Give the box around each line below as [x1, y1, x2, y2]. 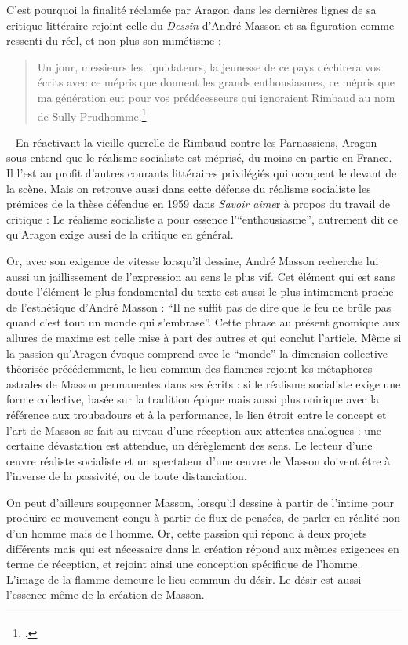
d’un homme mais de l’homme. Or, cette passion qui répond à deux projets [6, 525, 367, 541]
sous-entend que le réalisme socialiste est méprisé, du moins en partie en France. [6, 149, 392, 166]
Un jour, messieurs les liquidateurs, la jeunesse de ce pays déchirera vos [37, 58, 381, 75]
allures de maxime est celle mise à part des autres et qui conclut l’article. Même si [6, 329, 402, 345]
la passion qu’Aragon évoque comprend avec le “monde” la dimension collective [6, 344, 388, 361]
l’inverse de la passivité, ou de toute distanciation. [6, 468, 247, 484]
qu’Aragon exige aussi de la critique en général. [6, 226, 234, 242]
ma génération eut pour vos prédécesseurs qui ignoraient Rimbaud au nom [37, 89, 395, 105]
